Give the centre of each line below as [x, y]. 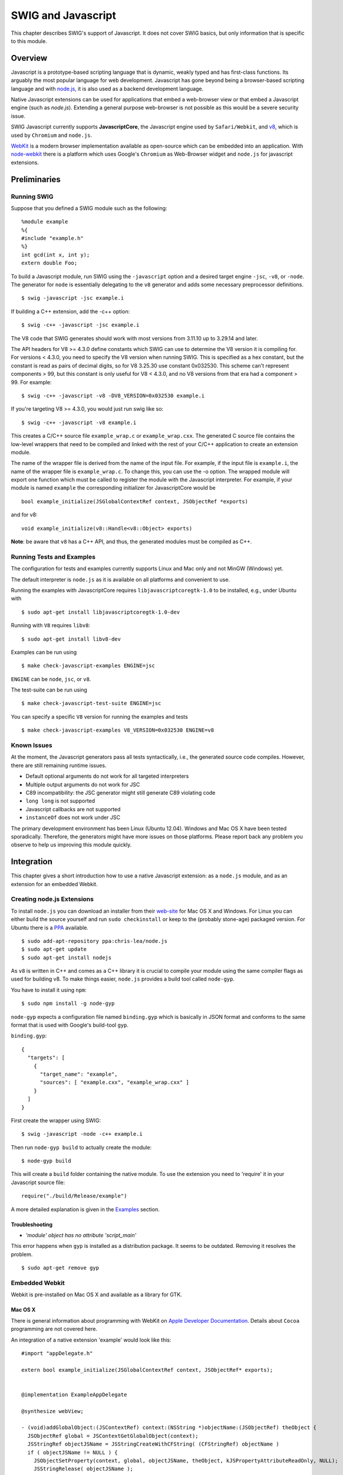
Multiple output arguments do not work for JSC [83, 784]
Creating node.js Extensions [52, 899]
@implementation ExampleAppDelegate [74, 1394]
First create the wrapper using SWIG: [56, 1120]
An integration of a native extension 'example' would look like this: [91, 1340]
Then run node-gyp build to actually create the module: [81, 1147]
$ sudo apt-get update [54, 949]
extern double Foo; [50, 263]
